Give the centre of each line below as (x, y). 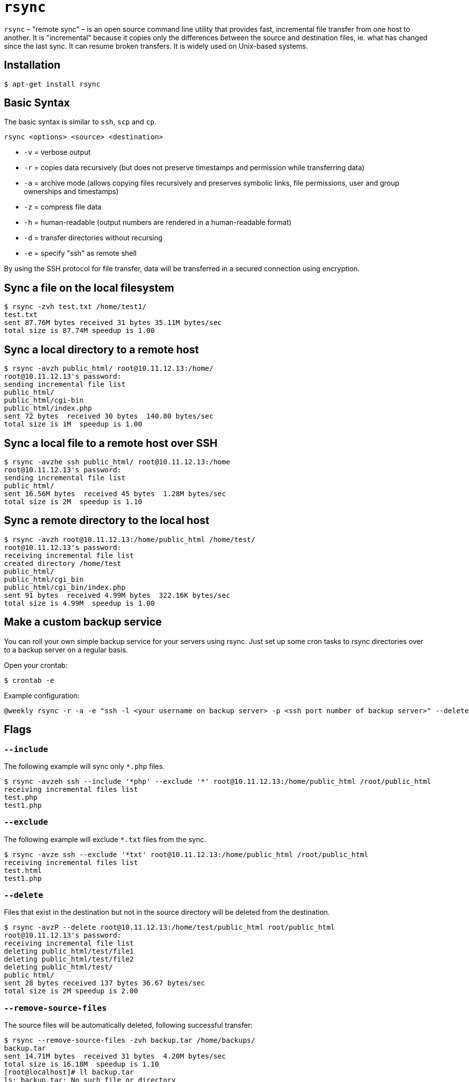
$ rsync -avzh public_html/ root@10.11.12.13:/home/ (109, 369)
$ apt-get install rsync (52, 84)
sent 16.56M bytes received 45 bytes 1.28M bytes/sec (115, 493)
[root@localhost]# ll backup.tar (69, 1072)
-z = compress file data (63, 207)
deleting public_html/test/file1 (69, 951)
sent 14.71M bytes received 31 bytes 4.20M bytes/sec (115, 1056)
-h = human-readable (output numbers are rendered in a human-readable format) (158, 222)
